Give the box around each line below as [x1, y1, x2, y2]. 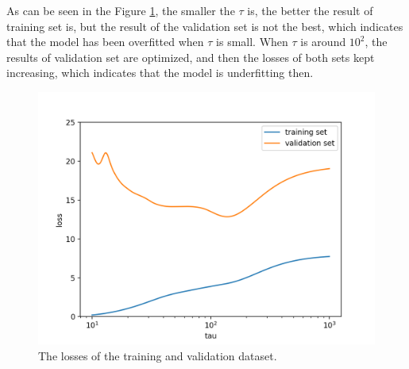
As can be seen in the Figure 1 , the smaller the [6, 2, 235, 18]
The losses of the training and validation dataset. [38, 347, 277, 363]
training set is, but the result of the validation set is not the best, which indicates [6, 17, 403, 34]
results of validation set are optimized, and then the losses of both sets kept [6, 48, 375, 65]
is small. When [216, 33, 288, 50]
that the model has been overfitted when [6, 33, 204, 50]
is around [300, 33, 346, 50]
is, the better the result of [247, 2, 373, 18]
